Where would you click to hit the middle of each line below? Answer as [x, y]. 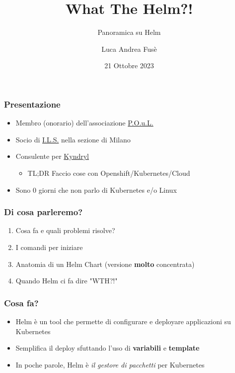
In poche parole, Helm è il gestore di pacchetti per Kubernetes [110, 364]
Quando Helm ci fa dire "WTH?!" [67, 281]
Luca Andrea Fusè [129, 49]
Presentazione [32, 104]
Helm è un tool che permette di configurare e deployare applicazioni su [123, 321]
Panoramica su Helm [129, 32]
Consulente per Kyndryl [52, 156]
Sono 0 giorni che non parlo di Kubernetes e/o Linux [96, 189]
